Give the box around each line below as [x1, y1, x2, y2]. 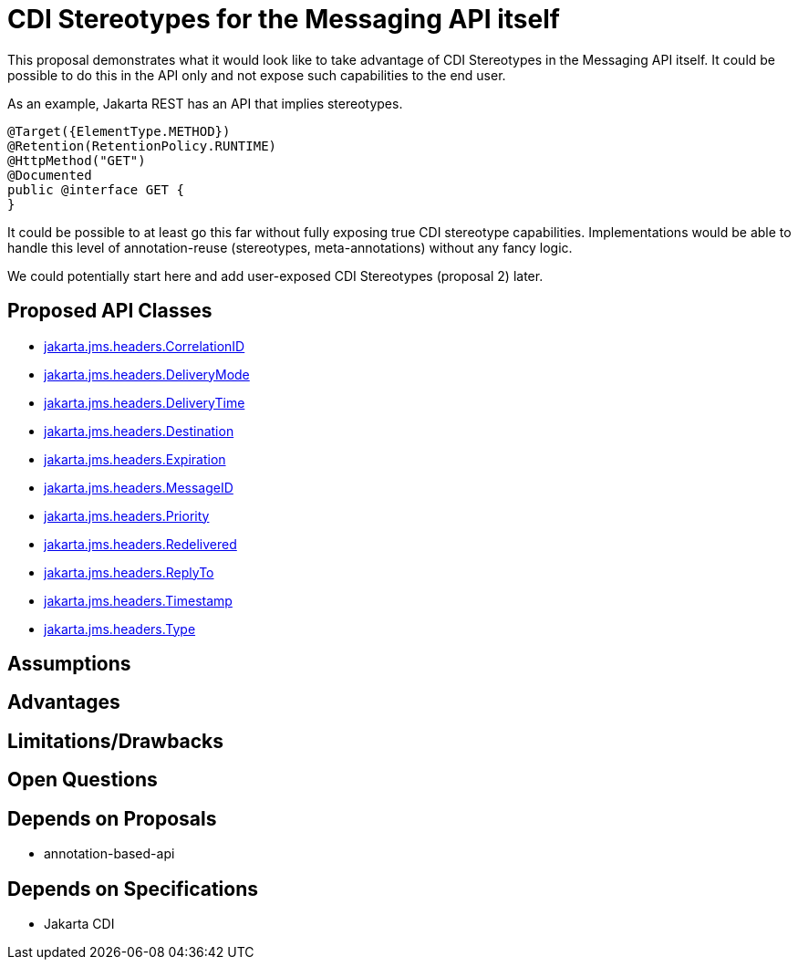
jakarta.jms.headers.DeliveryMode [44, 366, 250, 382]
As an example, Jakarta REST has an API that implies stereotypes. [7, 95, 403, 111]
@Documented [7, 167, 92, 182]
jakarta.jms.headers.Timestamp [44, 592, 233, 608]
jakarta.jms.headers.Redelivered [44, 535, 237, 552]
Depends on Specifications [7, 877, 259, 900]
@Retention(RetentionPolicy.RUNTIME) [7, 138, 277, 153]
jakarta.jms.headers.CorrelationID [44, 338, 245, 354]
